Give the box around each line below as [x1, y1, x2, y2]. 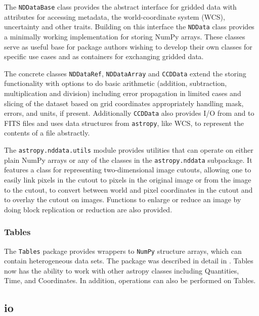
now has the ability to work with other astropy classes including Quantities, [4, 265, 239, 276]
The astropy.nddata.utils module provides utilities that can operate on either [4, 145, 253, 155]
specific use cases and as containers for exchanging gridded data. [4, 51, 204, 62]
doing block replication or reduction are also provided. [4, 204, 172, 214]
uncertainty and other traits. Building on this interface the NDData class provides [4, 21, 254, 32]
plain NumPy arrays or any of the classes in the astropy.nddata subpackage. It [4, 154, 252, 165]
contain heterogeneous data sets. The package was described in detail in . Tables [4, 255, 253, 266]
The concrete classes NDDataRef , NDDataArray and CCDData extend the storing [4, 68, 246, 78]
